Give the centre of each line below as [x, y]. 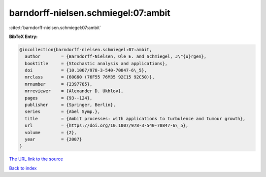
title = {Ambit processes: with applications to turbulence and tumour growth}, [135, 119]
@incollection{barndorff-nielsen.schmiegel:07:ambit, [86, 50]
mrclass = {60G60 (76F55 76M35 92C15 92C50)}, [90, 77]
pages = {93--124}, [59, 98]
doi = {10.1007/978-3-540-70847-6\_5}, [86, 71]
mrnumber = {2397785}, [59, 84]
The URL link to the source [36, 159]
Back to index [23, 168]
